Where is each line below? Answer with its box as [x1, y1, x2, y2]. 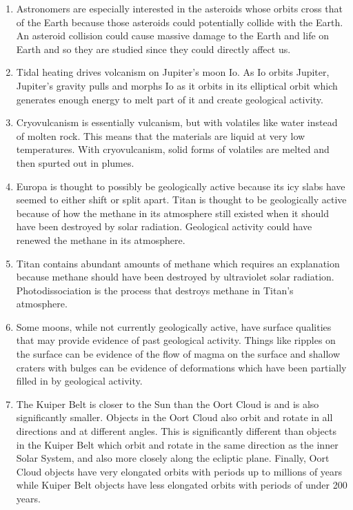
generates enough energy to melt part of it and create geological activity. [16, 92, 323, 106]
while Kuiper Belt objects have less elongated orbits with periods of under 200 [16, 478, 347, 492]
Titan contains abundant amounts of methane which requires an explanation [16, 256, 340, 270]
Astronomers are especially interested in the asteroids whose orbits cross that [16, 1, 343, 15]
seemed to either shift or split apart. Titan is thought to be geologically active [16, 192, 347, 207]
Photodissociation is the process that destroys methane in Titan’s [16, 283, 294, 297]
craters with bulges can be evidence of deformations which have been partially [16, 360, 347, 374]
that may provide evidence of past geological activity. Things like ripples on [16, 333, 336, 347]
